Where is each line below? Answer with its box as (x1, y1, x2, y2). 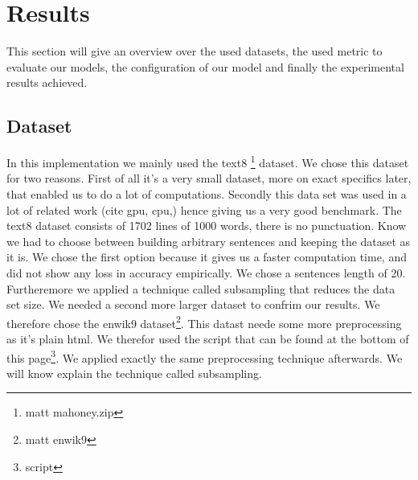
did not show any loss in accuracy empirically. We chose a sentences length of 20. (6, 264, 406, 281)
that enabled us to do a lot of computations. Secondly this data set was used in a (6, 185, 407, 202)
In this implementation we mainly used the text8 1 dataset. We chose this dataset (6, 152, 409, 170)
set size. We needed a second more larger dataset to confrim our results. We (6, 296, 380, 313)
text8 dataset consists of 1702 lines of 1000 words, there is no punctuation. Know (6, 217, 407, 234)
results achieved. (6, 74, 88, 91)
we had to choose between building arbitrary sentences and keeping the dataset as (6, 232, 411, 249)
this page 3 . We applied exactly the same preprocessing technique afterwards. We (6, 347, 403, 366)
